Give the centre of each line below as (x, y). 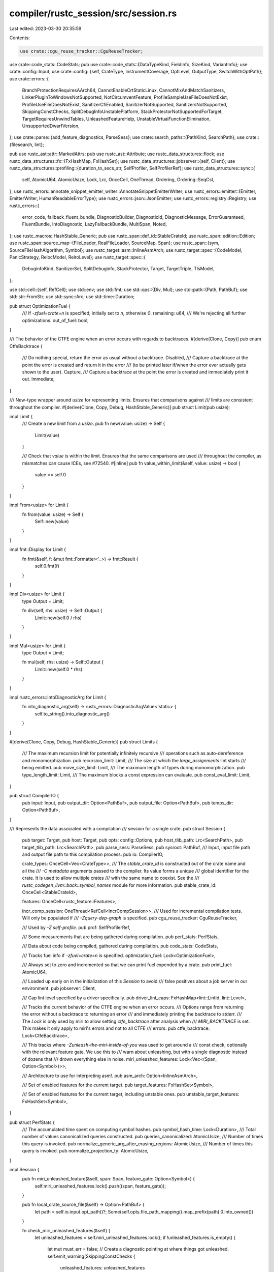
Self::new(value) (52, 522)
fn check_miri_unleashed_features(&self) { (66, 1230)
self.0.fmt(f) (47, 566)
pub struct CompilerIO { (34, 796)
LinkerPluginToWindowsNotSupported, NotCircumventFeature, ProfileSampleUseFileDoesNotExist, (125, 97)
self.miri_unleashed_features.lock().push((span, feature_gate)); (100, 1186)
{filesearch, (21, 144)
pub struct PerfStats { (32, 1122)
